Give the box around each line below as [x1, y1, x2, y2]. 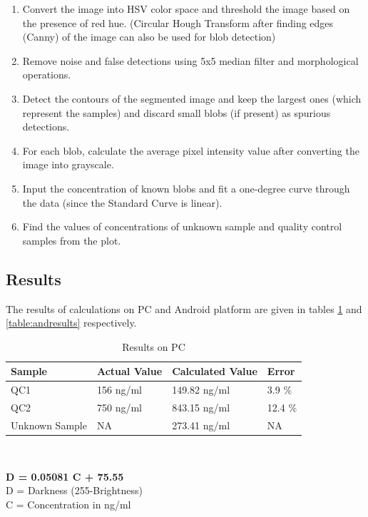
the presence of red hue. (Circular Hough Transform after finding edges [22, 15, 334, 30]
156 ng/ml [96, 382, 142, 397]
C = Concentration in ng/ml [6, 496, 131, 511]
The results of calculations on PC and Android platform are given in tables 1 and [6, 301, 362, 316]
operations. [22, 67, 71, 82]
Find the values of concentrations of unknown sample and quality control [22, 219, 342, 234]
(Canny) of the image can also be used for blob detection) [22, 29, 276, 44]
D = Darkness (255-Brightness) [6, 483, 143, 498]
